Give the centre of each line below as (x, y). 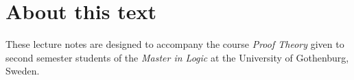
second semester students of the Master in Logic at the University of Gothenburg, (177, 57)
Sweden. (23, 71)
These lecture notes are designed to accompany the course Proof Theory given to (175, 44)
